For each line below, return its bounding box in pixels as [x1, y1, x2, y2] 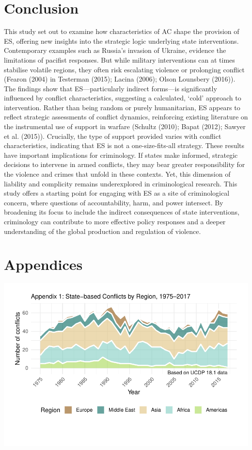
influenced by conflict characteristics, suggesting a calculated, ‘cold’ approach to [4, 93, 241, 103]
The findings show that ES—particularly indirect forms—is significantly [4, 83, 217, 93]
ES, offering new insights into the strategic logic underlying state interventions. [4, 35, 239, 46]
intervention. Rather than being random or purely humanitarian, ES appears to [4, 102, 240, 112]
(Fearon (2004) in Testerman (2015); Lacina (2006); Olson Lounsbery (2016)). [4, 74, 236, 84]
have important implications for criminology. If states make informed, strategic [4, 150, 238, 160]
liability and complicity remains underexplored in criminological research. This [4, 178, 237, 188]
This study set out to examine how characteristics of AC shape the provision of [4, 26, 239, 36]
